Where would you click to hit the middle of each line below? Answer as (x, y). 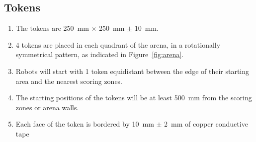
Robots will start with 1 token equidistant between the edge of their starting (132, 71)
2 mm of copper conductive (206, 124)
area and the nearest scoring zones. (69, 81)
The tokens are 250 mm (52, 28)
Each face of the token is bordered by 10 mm (85, 124)
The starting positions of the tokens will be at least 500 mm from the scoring (134, 98)
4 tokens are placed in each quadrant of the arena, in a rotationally (118, 44)
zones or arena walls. (47, 107)
